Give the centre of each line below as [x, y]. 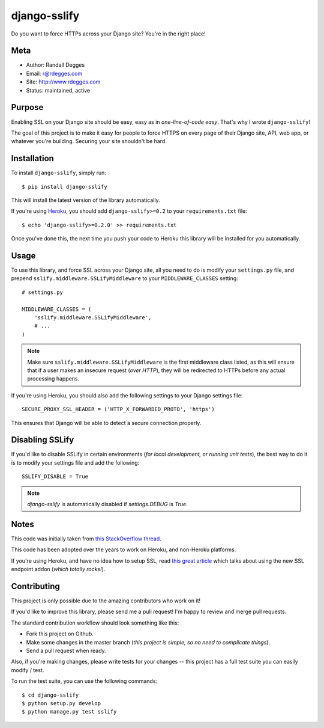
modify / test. [28, 670]
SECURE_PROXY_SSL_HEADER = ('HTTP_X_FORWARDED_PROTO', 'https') [118, 409]
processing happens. [53, 379]
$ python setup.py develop [61, 703]
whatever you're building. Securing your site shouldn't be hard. [89, 141]
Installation [32, 158]
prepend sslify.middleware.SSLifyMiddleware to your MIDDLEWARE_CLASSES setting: [124, 278]
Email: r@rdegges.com [54, 73]
